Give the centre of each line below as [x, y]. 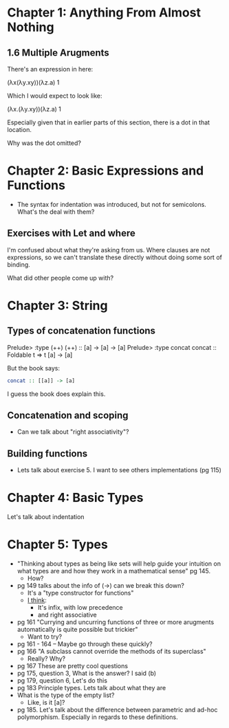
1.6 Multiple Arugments [58, 53]
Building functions [47, 453]
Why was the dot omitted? [44, 143]
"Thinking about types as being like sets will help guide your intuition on [119, 564]
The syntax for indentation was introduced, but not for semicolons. [111, 204]
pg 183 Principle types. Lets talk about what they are [91, 688]
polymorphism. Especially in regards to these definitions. [98, 717]
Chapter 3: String [57, 306]
